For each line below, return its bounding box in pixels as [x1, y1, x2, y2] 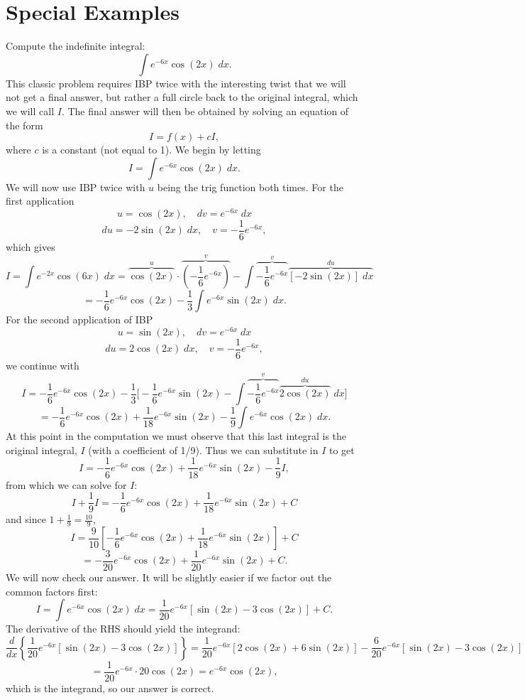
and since [6, 512, 46, 527]
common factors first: [6, 583, 98, 598]
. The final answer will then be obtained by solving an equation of [61, 103, 349, 118]
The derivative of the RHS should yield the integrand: [6, 621, 241, 636]
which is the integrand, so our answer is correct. [6, 680, 214, 695]
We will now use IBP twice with [6, 179, 145, 194]
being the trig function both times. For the [157, 179, 343, 194]
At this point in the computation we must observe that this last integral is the [6, 429, 347, 443]
